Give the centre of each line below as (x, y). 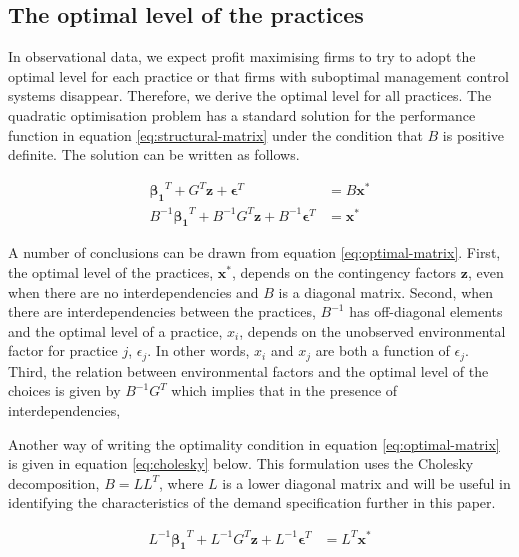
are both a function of (382, 350)
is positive (473, 134)
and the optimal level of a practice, (115, 330)
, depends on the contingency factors (344, 272)
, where (181, 482)
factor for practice (63, 350)
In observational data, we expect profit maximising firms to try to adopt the (242, 56)
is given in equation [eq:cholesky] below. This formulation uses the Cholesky (241, 463)
